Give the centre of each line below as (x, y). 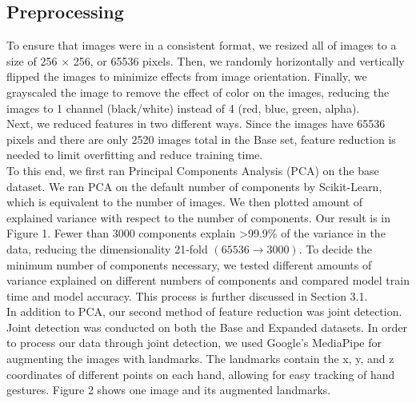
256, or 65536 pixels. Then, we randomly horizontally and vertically (239, 60)
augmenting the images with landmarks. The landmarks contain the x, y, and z (200, 359)
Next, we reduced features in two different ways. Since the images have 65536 (196, 124)
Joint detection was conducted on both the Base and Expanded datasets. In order (207, 327)
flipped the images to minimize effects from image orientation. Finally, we (187, 76)
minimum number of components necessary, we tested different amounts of (189, 264)
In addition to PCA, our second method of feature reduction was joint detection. (204, 311)
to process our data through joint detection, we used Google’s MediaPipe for (194, 343)
